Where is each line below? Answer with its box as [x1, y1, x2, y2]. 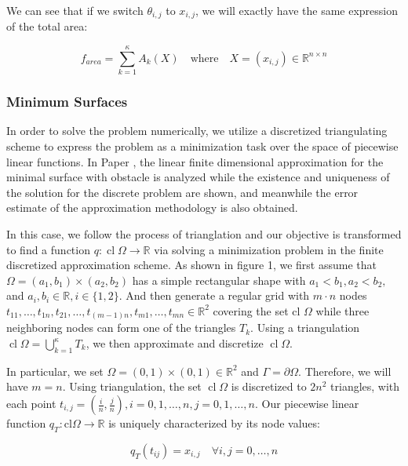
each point [6, 395, 56, 412]
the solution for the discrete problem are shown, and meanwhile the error [6, 184, 359, 200]
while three [315, 302, 370, 319]
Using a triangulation [257, 319, 360, 336]
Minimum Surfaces [6, 92, 128, 111]
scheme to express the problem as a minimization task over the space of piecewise [6, 137, 399, 154]
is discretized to [231, 378, 307, 395]
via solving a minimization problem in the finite [154, 241, 384, 257]
